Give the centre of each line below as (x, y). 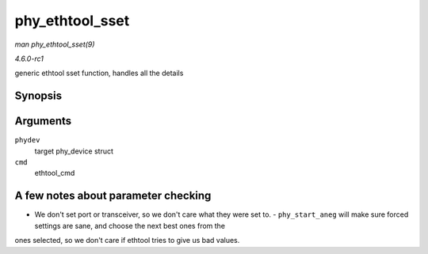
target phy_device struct (74, 151)
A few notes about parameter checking (113, 196)
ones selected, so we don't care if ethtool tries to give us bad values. (127, 241)
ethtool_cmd (55, 173)
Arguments (43, 121)
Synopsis (38, 96)
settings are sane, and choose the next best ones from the (130, 226)
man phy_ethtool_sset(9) (55, 44)
